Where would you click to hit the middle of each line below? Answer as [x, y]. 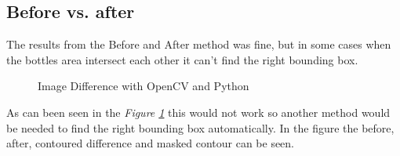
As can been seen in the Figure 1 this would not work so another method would [198, 112]
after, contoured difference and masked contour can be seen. [151, 143]
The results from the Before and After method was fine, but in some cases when [199, 44]
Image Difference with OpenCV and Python [144, 86]
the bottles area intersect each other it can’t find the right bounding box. [182, 59]
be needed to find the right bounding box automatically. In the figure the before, [200, 127]
